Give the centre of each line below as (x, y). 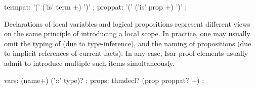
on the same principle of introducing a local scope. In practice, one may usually (127, 33)
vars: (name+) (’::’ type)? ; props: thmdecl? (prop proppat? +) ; (104, 80)
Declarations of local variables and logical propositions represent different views (127, 23)
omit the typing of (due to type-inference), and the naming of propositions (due (128, 43)
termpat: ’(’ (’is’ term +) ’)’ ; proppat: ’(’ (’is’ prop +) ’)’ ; (96, 7)
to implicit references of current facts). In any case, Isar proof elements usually (126, 53)
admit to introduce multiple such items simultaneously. (89, 63)
